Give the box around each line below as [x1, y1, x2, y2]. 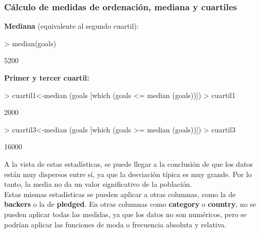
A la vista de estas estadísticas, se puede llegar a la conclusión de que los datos [4, 158, 253, 169]
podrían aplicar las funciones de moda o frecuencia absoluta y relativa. [4, 219, 227, 229]
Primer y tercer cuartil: [4, 72, 89, 83]
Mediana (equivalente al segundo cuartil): [4, 21, 139, 31]
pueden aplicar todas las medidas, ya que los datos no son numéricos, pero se [4, 208, 247, 219]
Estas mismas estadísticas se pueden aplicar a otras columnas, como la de [4, 188, 236, 199]
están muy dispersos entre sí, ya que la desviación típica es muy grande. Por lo [4, 168, 252, 179]
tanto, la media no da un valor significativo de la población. [4, 179, 192, 189]
